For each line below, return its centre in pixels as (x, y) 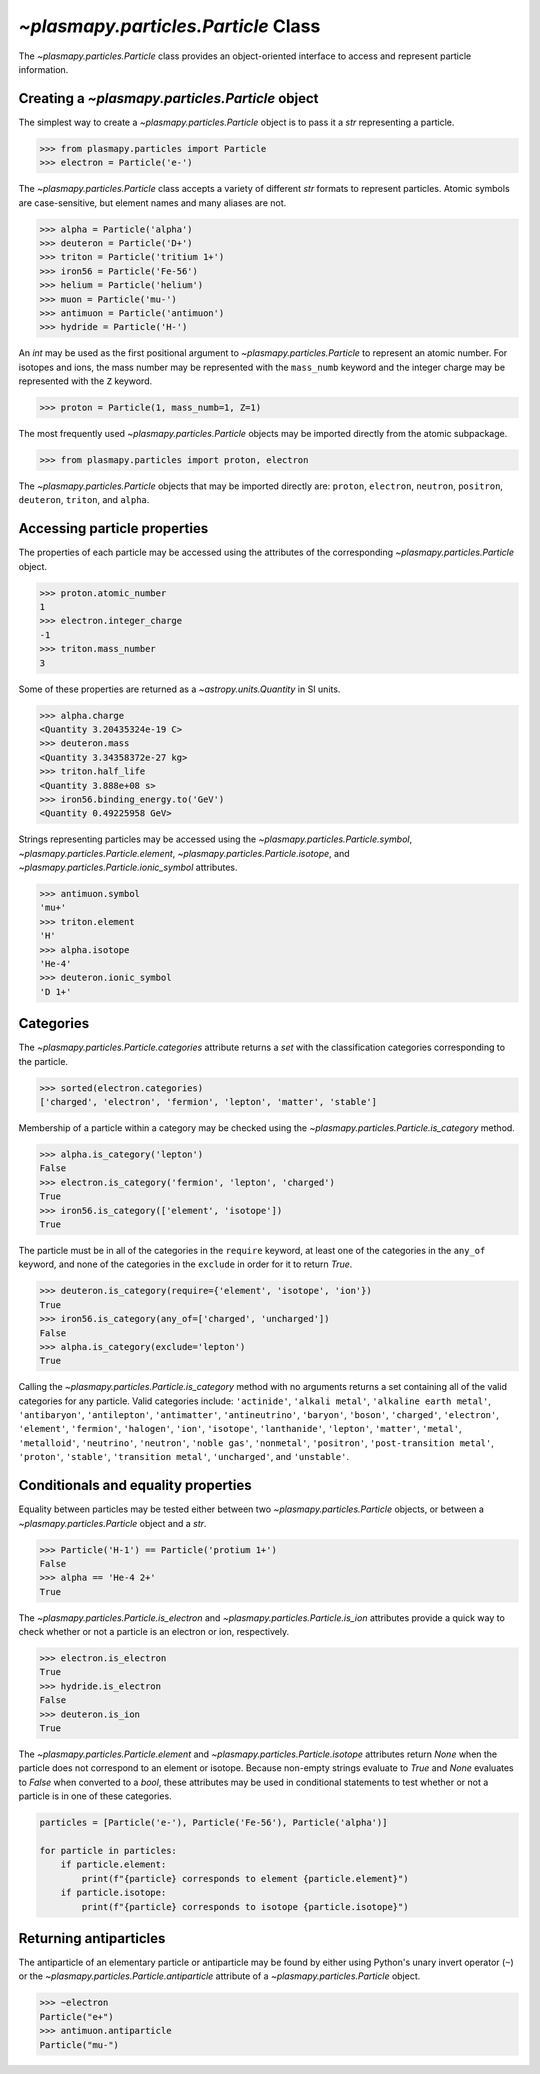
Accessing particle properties (113, 528)
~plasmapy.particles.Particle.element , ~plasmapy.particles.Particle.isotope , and (184, 853)
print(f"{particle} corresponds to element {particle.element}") (245, 1878)
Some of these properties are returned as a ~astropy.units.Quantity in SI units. (179, 689)
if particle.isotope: (113, 1893)
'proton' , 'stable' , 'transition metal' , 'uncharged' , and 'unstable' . (184, 1457)
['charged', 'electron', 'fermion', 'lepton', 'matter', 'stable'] (208, 1102)
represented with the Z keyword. (85, 381)
